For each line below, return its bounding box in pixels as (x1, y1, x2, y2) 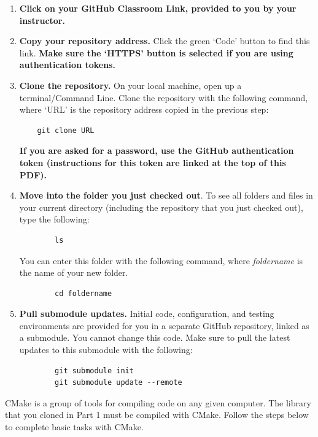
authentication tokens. (19, 58, 115, 71)
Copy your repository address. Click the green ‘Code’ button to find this (19, 34, 310, 47)
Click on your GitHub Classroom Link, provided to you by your (19, 2, 297, 14)
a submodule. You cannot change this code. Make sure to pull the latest (19, 331, 290, 344)
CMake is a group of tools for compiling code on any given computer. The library (5, 396, 311, 409)
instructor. (19, 13, 65, 26)
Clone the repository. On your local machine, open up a (19, 78, 242, 91)
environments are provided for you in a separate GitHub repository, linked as (19, 319, 309, 332)
